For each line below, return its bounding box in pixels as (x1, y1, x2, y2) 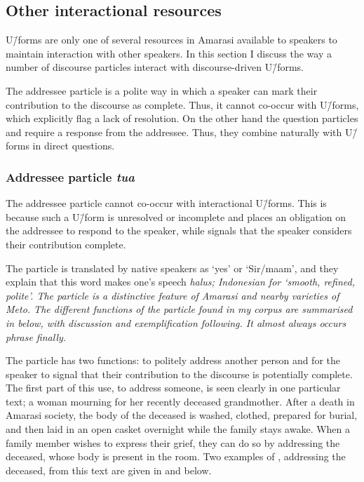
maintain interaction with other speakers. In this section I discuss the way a (6, 46, 332, 60)
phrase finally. (6, 329, 67, 344)
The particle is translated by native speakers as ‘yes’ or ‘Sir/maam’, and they (6, 260, 339, 275)
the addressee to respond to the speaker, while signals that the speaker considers (6, 223, 352, 238)
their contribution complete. (6, 236, 126, 251)
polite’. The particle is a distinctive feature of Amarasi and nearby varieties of (6, 288, 339, 302)
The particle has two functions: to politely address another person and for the (6, 353, 340, 368)
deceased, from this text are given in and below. (6, 462, 212, 477)
